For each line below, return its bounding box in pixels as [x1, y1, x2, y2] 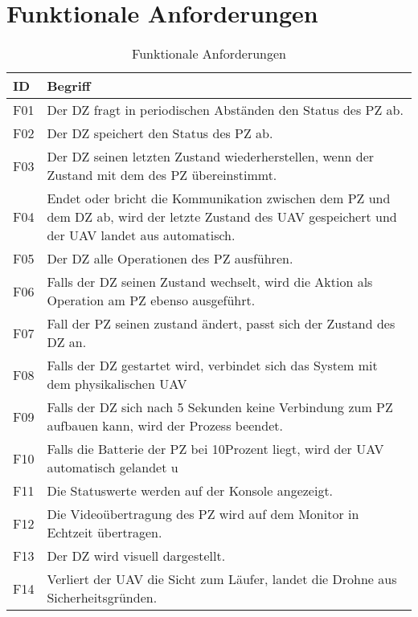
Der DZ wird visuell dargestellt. [47, 546, 226, 566]
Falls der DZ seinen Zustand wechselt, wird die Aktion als [47, 272, 373, 292]
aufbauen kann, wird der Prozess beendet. [47, 416, 283, 435]
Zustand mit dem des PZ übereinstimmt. [47, 165, 277, 185]
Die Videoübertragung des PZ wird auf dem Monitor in [47, 505, 359, 524]
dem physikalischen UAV [47, 374, 187, 394]
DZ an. [47, 333, 87, 352]
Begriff [47, 76, 91, 96]
